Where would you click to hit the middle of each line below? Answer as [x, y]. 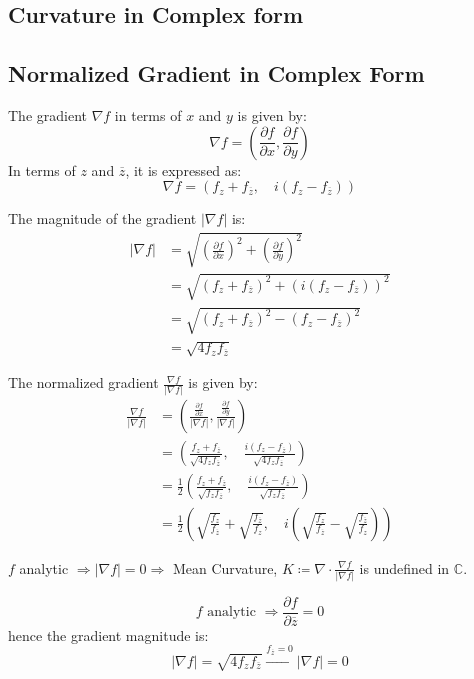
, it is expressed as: [183, 169]
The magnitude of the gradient [102, 218]
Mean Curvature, [225, 567]
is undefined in [404, 567]
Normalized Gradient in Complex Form [216, 73]
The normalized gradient [83, 382]
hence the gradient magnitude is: [108, 634]
